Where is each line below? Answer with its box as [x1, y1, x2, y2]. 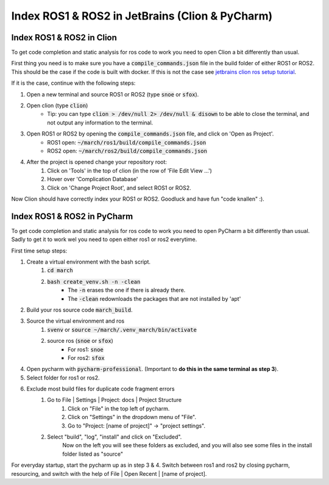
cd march [47, 267, 73, 274]
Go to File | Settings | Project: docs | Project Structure [47, 397, 182, 404]
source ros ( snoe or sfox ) [47, 337, 114, 345]
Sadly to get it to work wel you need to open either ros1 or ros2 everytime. [11, 235, 197, 243]
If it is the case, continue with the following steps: [11, 79, 136, 87]
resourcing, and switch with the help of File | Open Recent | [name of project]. [11, 470, 207, 477]
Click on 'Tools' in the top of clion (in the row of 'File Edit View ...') [47, 167, 213, 174]
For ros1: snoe [68, 345, 104, 353]
